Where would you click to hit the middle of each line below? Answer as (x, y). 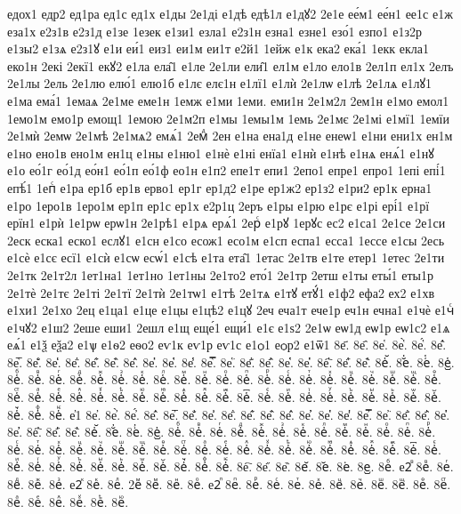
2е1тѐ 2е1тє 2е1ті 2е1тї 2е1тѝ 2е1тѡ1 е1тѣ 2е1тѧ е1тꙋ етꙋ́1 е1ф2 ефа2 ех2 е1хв (221, 292)
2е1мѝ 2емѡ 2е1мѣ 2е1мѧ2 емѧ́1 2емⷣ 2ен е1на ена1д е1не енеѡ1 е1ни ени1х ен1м (230, 136)
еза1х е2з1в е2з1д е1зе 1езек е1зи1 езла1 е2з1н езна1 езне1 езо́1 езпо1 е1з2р (214, 31)
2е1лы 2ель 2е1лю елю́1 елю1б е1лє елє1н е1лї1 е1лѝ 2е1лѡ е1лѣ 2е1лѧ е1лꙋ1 (220, 83)
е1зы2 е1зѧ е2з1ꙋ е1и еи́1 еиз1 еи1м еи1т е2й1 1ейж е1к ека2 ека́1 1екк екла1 (218, 48)
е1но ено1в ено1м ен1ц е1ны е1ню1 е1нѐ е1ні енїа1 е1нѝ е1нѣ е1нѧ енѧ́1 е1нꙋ (221, 153)
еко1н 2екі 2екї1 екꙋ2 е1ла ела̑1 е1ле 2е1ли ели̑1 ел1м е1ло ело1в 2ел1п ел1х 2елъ (230, 65)
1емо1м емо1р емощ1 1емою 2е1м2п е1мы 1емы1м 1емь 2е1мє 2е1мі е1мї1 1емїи (228, 118)
